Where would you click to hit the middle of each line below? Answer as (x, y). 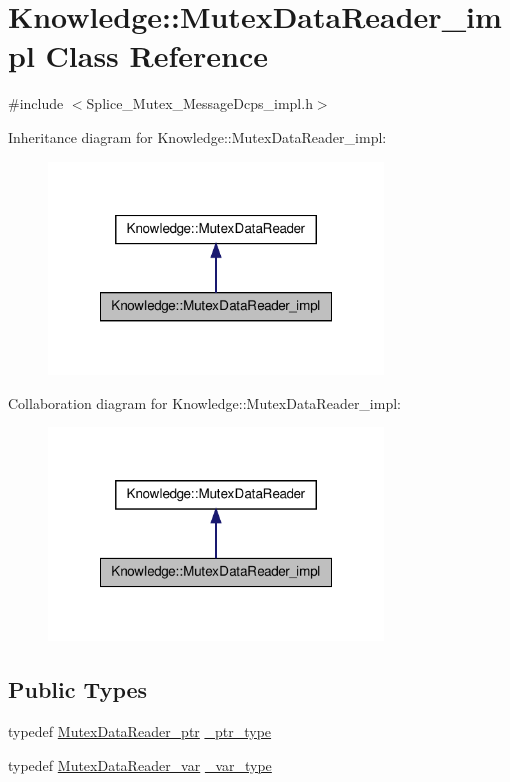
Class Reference (157, 55)
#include (36, 103)
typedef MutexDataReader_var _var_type (140, 764)
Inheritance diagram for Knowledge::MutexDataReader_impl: (197, 136)
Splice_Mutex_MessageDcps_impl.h (199, 103)
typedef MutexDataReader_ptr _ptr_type (140, 730)
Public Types (78, 689)
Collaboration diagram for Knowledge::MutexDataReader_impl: (204, 402)
